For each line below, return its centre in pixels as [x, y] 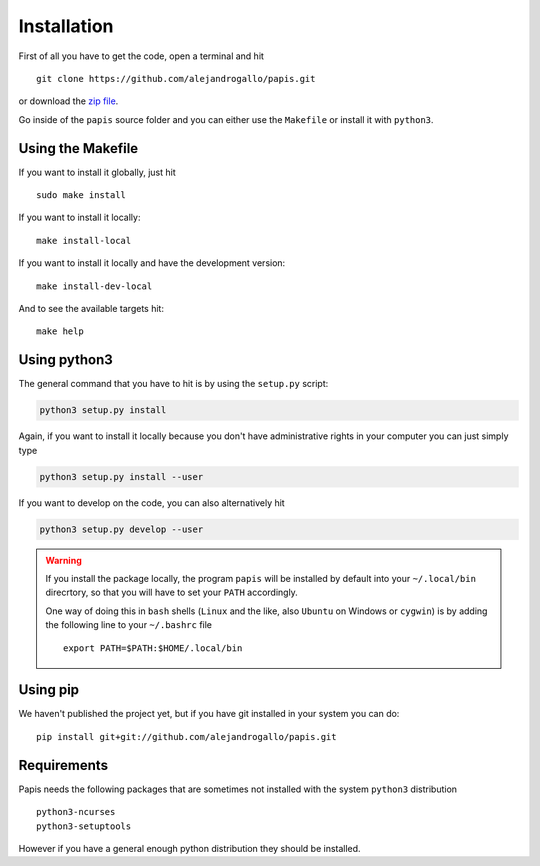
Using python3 [66, 360]
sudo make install [81, 195]
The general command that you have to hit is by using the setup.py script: [173, 384]
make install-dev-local [94, 286]
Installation [66, 26]
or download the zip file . [68, 101]
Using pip [49, 690]
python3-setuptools [84, 826]
